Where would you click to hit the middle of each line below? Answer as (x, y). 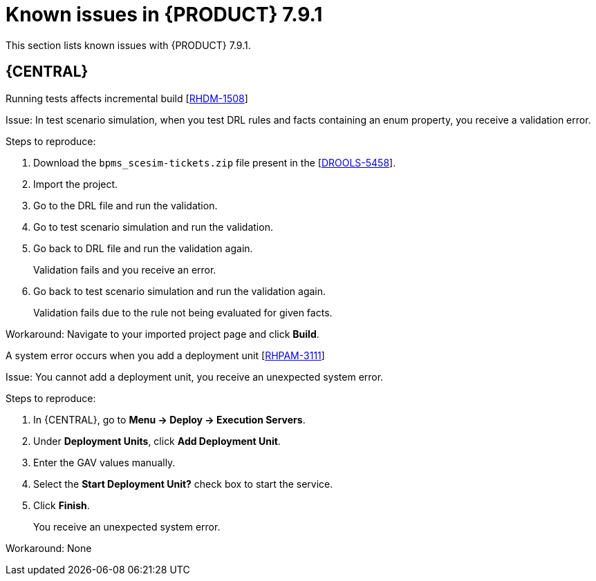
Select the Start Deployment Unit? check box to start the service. (183, 484)
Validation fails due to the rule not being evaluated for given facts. (183, 312)
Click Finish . (62, 505)
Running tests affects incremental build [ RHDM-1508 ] (127, 98)
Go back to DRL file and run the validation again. (143, 248)
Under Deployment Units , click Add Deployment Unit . (157, 441)
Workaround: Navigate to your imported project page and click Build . (162, 334)
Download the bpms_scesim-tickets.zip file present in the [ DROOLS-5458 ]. (215, 162)
